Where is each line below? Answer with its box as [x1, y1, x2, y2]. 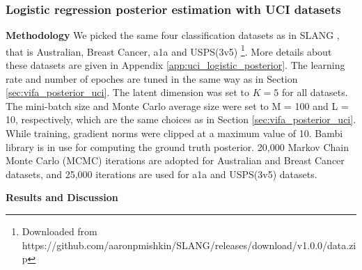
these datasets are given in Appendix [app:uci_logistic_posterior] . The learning [6, 58, 345, 72]
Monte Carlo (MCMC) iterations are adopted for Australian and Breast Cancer [6, 153, 345, 168]
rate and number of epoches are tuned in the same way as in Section [6, 71, 298, 86]
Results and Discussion [6, 190, 118, 205]
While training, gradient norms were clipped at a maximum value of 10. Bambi [6, 126, 343, 141]
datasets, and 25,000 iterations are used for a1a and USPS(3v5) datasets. [6, 166, 317, 181]
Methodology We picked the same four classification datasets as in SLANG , [6, 28, 340, 42]
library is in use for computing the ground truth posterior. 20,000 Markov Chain [6, 139, 349, 154]
